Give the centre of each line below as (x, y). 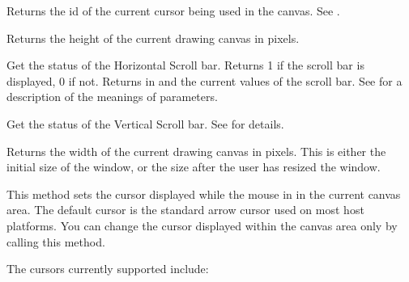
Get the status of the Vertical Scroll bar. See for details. (145, 123)
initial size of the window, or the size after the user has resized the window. (194, 167)
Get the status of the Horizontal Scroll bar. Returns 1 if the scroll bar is (185, 65)
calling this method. (56, 241)
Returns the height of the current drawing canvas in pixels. (153, 38)
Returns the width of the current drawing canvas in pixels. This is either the (196, 151)
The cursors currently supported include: (108, 269)
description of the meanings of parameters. (112, 97)
